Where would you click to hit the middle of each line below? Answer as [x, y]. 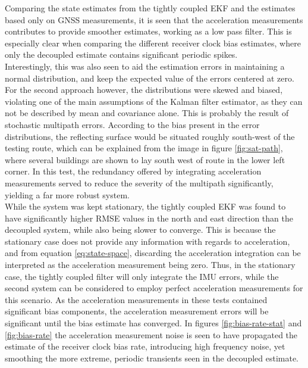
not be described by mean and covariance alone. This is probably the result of [147, 113]
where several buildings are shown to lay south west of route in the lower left [145, 159]
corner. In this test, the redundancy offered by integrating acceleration [133, 171]
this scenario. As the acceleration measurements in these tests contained [136, 299]
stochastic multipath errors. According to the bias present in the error [132, 124]
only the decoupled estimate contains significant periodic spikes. [121, 54]
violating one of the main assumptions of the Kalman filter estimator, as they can [154, 101]
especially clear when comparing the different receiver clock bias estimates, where [153, 43]
